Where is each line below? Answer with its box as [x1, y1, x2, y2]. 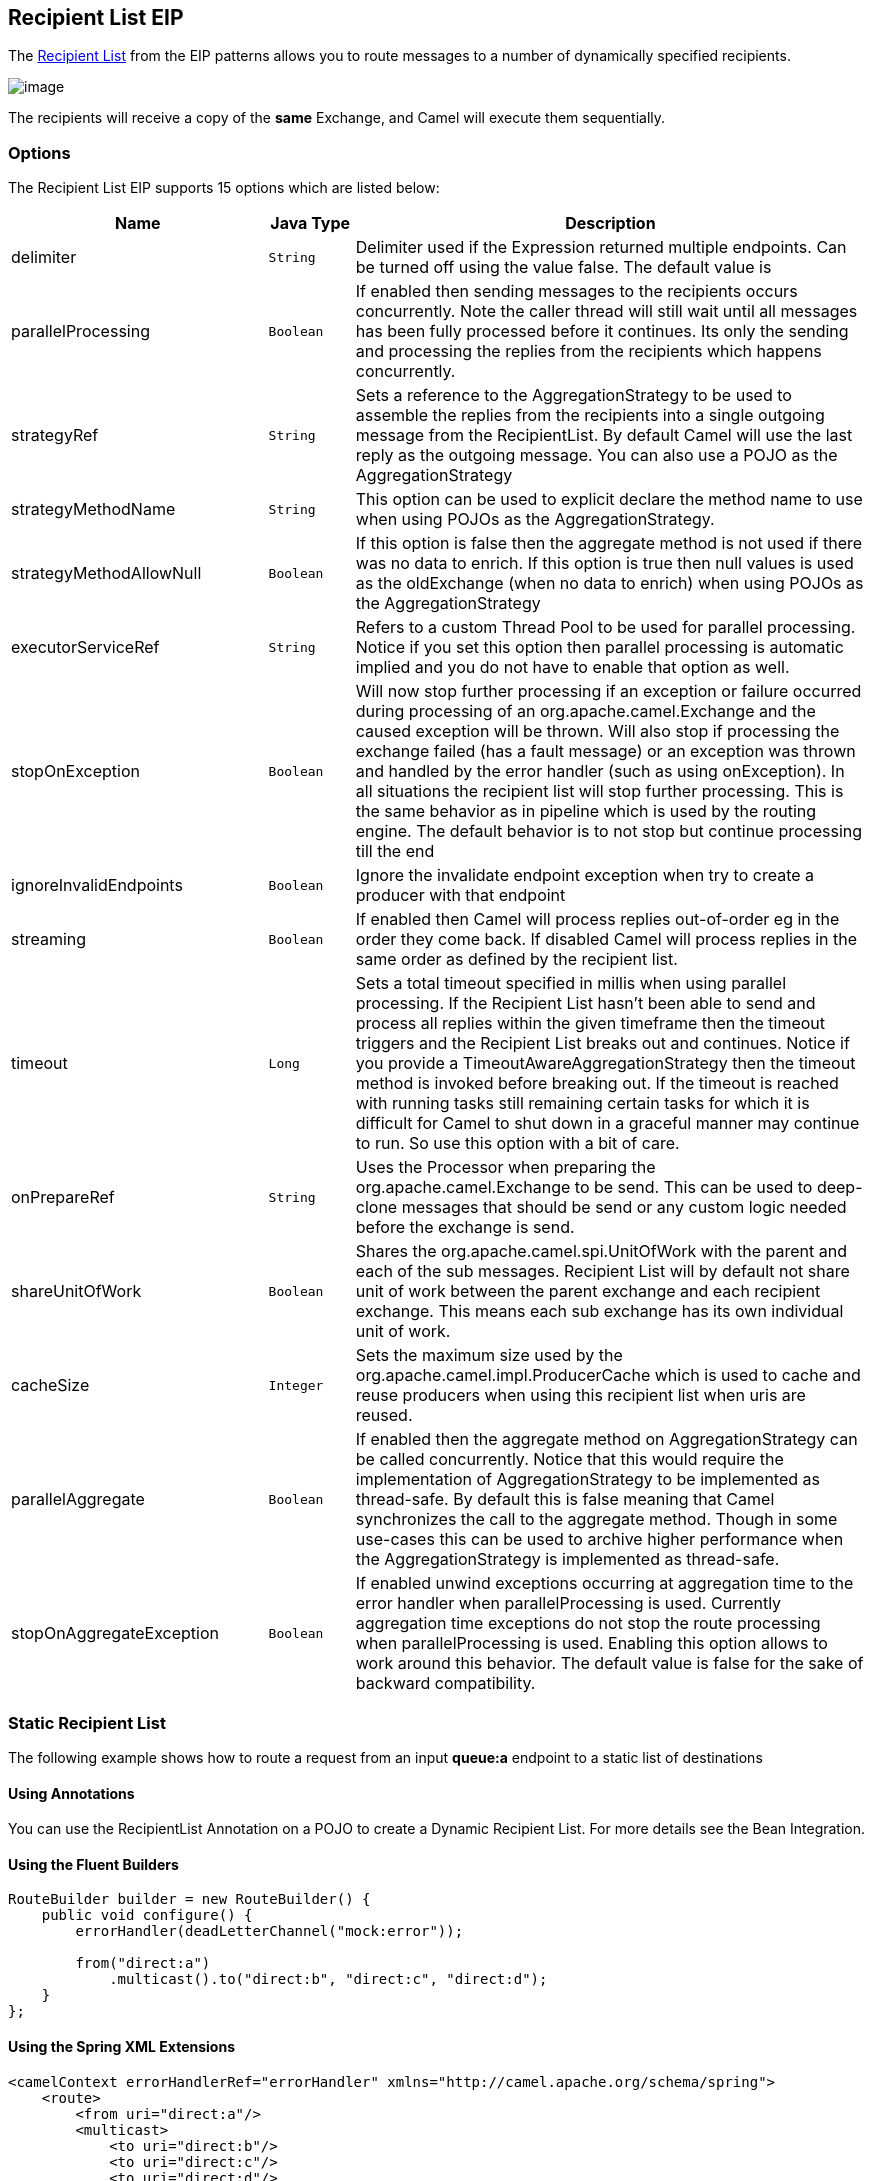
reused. [355, 1405, 413, 1426]
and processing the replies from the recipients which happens [355, 341, 822, 362]
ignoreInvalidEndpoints [11, 875, 183, 896]
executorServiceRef [11, 637, 160, 658]
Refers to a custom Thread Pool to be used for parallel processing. [355, 617, 856, 638]
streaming [11, 929, 87, 950]
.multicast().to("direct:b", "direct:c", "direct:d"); [109, 1971, 548, 1988]
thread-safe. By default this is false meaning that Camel [355, 1489, 775, 1510]
